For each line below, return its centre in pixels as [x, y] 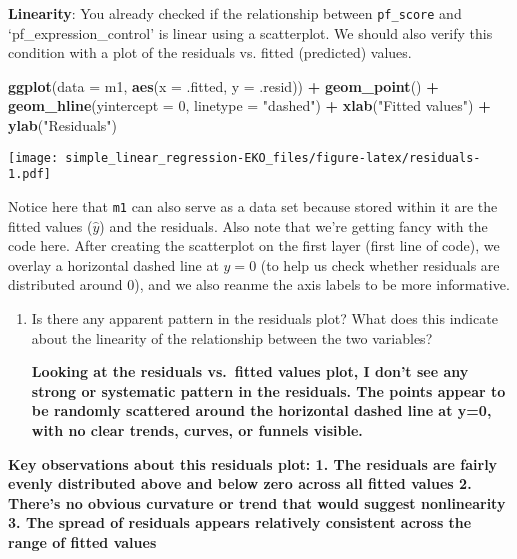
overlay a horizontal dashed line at [113, 264]
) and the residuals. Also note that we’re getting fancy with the [293, 225]
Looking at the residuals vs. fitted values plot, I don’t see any [250, 371]
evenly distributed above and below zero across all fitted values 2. [240, 483]
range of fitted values [82, 541]
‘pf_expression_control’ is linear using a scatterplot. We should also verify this [250, 32]
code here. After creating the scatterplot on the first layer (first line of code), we [254, 245]
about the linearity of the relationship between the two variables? [232, 337]
